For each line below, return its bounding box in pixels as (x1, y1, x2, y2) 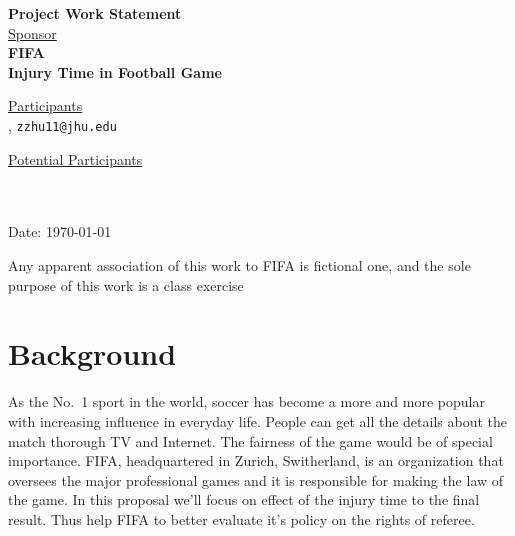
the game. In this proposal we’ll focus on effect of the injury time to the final (8, 489, 480, 510)
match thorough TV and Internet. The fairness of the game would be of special (8, 430, 493, 451)
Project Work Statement (8, 3, 182, 23)
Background (8, 333, 177, 374)
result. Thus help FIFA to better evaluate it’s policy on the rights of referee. (8, 508, 475, 529)
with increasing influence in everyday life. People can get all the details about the (8, 410, 507, 431)
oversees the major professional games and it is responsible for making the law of (8, 469, 504, 490)
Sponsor (8, 22, 57, 43)
